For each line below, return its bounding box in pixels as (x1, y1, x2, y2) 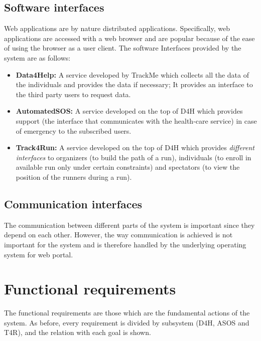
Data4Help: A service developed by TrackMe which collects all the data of (16, 69, 249, 80)
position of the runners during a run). (16, 171, 132, 182)
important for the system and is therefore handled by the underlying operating (4, 239, 246, 249)
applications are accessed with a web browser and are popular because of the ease (4, 33, 255, 43)
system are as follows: (4, 52, 71, 63)
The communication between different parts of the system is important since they (4, 219, 255, 230)
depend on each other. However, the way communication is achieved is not (4, 229, 233, 240)
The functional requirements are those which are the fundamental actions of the (4, 307, 250, 318)
